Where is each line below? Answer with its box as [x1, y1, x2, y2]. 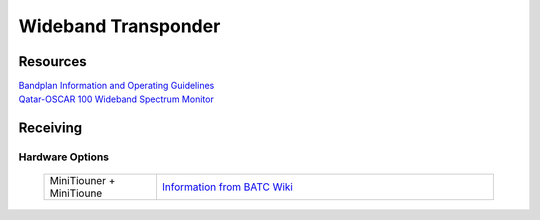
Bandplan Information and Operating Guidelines [18, 80, 215, 92]
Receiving [18, 120, 83, 137]
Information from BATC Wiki [161, 180, 294, 194]
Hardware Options [18, 150, 110, 164]
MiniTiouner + [49, 174, 116, 188]
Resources [18, 53, 87, 70]
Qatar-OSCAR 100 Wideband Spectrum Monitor [18, 93, 214, 105]
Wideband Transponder [18, 15, 221, 37]
